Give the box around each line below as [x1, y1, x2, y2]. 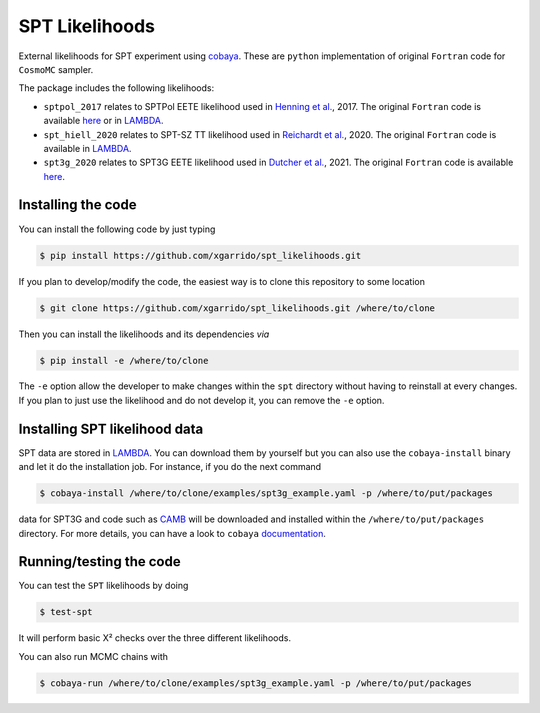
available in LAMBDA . [43, 142, 132, 154]
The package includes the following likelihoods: [18, 82, 215, 94]
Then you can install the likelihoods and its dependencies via [18, 328, 270, 340]
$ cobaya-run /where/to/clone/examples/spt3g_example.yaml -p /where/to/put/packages [39, 677, 472, 689]
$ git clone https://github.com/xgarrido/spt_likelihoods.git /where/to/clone [39, 302, 435, 314]
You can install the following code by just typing [18, 223, 216, 235]
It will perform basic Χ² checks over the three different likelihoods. [18, 632, 292, 644]
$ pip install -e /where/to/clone [39, 355, 209, 366]
